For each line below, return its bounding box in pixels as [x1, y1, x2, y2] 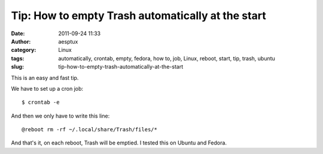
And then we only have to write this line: [11, 112, 110, 119]
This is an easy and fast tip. [11, 74, 79, 81]
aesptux [58, 38, 78, 45]
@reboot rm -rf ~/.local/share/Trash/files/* [22, 126, 158, 133]
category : [11, 47, 36, 54]
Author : [11, 38, 31, 45]
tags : [11, 54, 25, 62]
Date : [11, 30, 25, 37]
